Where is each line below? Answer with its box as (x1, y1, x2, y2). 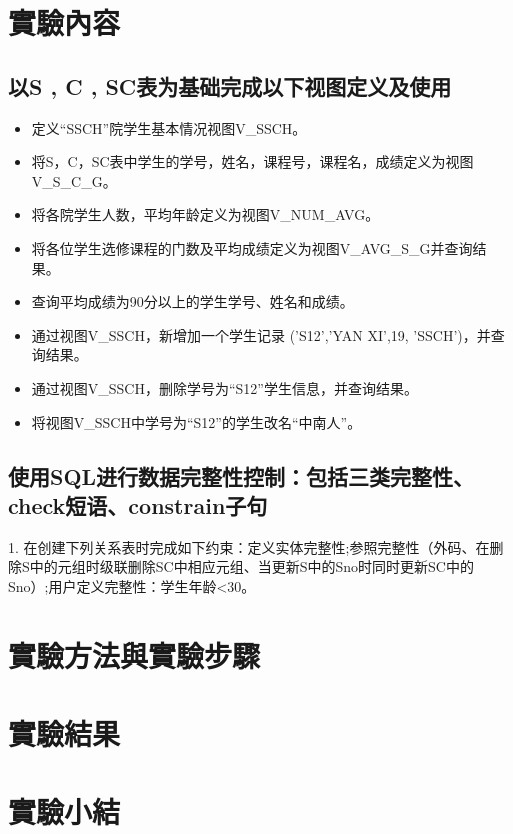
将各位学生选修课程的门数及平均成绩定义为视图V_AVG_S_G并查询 (31, 237, 473, 258)
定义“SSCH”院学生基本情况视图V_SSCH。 (31, 117, 307, 138)
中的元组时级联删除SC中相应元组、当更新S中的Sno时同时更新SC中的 (29, 556, 474, 577)
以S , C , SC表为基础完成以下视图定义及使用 (8, 70, 452, 101)
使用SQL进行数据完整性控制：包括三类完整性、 (8, 460, 475, 491)
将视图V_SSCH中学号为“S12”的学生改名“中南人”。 (31, 411, 362, 432)
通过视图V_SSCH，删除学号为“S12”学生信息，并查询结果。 (31, 377, 418, 398)
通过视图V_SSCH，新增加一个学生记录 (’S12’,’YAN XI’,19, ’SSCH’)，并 (31, 324, 491, 345)
